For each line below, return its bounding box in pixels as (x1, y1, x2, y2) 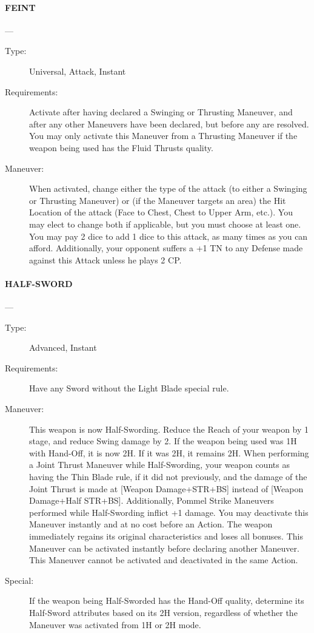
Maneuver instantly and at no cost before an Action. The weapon (29, 518, 273, 530)
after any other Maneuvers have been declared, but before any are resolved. (29, 117, 309, 130)
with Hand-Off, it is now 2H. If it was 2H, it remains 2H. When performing (29, 446, 309, 459)
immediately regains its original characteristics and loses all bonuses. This (29, 530, 303, 542)
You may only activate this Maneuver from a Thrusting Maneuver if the (29, 129, 298, 142)
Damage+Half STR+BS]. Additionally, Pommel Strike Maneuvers (29, 494, 274, 507)
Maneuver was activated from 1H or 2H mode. (29, 618, 201, 631)
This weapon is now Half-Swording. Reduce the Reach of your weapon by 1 (29, 422, 309, 435)
